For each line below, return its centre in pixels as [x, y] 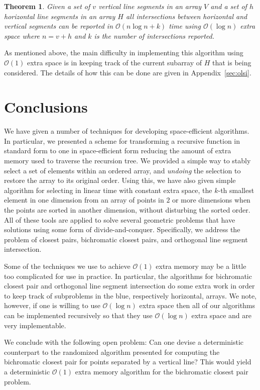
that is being [232, 62]
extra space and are [222, 315]
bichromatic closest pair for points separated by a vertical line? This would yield [128, 362]
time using [185, 26]
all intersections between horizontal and [186, 16]
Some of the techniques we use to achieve [67, 266]
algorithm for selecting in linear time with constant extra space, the [108, 190]
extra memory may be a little [201, 266]
